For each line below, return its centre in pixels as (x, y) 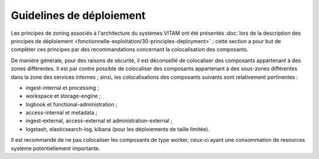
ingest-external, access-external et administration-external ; (99, 121)
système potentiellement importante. (56, 148)
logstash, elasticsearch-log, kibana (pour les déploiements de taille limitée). (118, 129)
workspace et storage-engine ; (64, 96)
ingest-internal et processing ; (62, 87)
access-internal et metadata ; (61, 113)
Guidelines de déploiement (78, 15)
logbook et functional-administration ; (71, 104)
